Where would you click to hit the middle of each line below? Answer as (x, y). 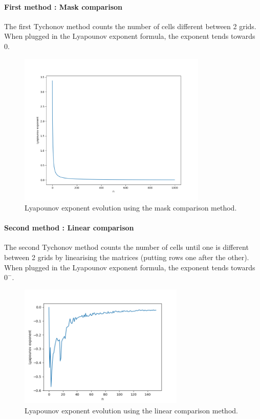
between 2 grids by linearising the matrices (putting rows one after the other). (127, 257)
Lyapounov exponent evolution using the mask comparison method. (131, 207)
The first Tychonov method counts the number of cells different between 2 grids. (130, 26)
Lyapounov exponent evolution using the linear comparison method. (131, 410)
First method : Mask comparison (63, 6)
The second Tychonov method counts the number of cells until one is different (126, 247)
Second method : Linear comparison (69, 228)
